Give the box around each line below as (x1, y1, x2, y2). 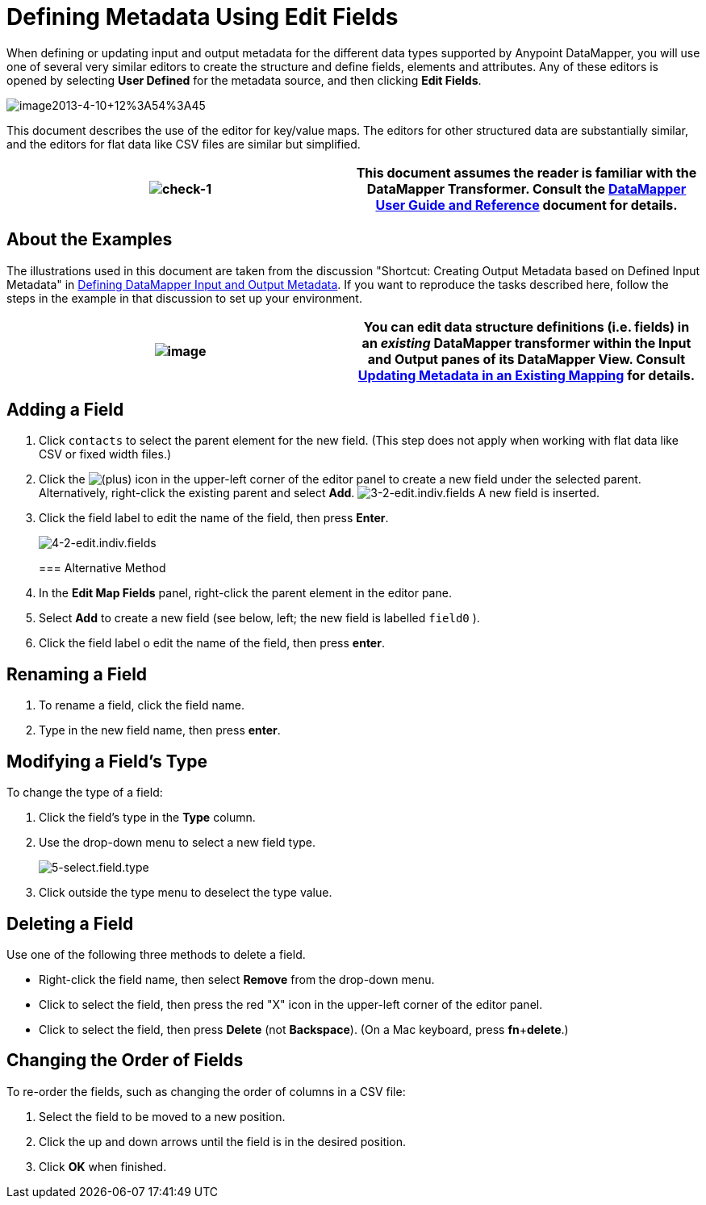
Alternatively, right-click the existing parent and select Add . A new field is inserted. (39, 486, 600, 500)
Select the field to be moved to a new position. (39, 1109, 286, 1123)
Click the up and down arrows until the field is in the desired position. (39, 1134, 407, 1149)
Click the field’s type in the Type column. (39, 810, 256, 825)
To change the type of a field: (6, 785, 163, 800)
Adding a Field (6, 400, 124, 420)
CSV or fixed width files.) (39, 447, 172, 462)
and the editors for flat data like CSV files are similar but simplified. (6, 136, 361, 151)
